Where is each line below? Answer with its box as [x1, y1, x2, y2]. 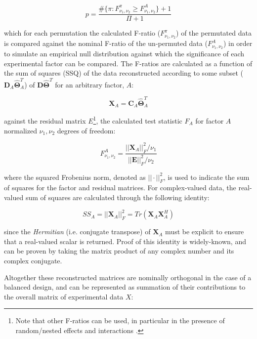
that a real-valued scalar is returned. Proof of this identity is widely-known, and [4, 236, 246, 246]
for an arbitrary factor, [55, 79, 125, 89]
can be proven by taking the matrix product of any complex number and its [4, 246, 234, 256]
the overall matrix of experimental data [4, 291, 124, 301]
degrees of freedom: [57, 125, 116, 135]
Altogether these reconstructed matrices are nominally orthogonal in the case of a [4, 272, 252, 282]
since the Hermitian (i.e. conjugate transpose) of [4, 226, 151, 237]
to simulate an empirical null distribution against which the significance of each [4, 48, 245, 59]
